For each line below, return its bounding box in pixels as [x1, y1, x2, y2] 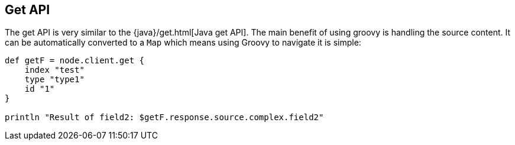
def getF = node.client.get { [5, 56, 145, 66]
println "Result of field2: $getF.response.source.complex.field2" [5, 112, 324, 123]
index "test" [24, 65, 85, 75]
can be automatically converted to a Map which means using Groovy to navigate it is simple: [5, 37, 361, 48]
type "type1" [24, 75, 85, 85]
